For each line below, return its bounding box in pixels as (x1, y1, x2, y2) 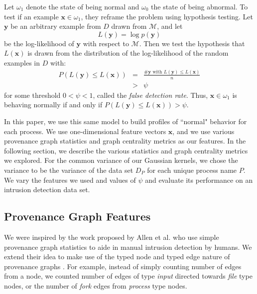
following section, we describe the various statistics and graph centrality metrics (4, 145, 248, 155)
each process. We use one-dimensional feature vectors (4, 126, 166, 136)
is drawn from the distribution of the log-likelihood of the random (27, 48, 229, 58)
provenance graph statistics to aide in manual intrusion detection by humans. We (4, 241, 252, 252)
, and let (157, 21, 183, 31)
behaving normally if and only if (4, 99, 103, 110)
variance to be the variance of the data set (4, 164, 133, 175)
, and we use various (172, 126, 235, 136)
